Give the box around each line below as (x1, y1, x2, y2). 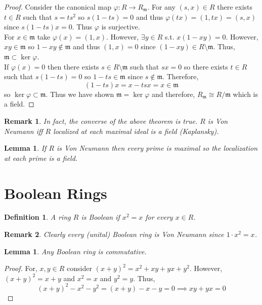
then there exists (47, 61, 99, 72)
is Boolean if (81, 212, 120, 222)
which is (233, 88, 258, 99)
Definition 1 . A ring (4, 212, 71, 222)
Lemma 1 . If (4, 143, 47, 153)
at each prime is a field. (4, 152, 78, 163)
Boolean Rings (4, 182, 107, 203)
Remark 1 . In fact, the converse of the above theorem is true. (4, 115, 198, 126)
